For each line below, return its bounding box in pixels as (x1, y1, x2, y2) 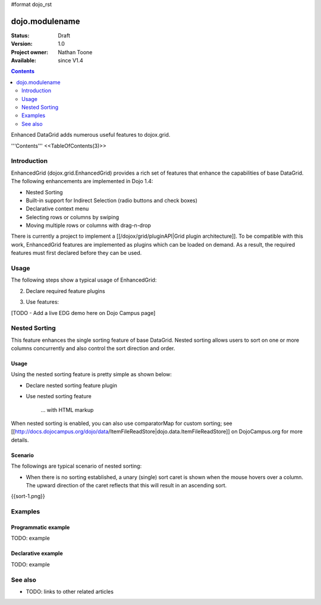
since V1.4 (58, 57, 83, 64)
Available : (11, 57, 37, 64)
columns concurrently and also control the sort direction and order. (11, 345, 175, 352)
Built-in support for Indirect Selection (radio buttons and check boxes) (26, 197, 198, 204)
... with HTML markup (40, 406, 94, 413)
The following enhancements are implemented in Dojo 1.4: (11, 178, 153, 185)
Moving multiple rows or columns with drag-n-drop (26, 222, 152, 229)
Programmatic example (11, 524, 70, 531)
